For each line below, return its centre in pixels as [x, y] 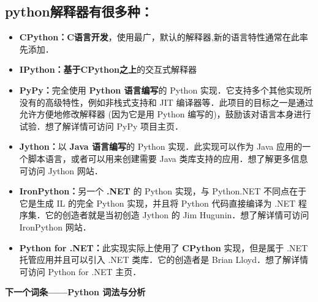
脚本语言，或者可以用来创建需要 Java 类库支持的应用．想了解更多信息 [168, 158]
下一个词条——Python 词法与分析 [75, 292]
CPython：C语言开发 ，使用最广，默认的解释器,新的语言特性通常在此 [159, 37]
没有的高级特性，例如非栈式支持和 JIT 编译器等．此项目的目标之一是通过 [166, 102]
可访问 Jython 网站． [61, 170]
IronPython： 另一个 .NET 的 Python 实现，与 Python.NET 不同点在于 [163, 191]
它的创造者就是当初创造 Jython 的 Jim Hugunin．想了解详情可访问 [177, 215]
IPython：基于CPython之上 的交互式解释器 [108, 69]
